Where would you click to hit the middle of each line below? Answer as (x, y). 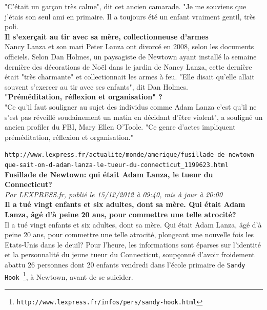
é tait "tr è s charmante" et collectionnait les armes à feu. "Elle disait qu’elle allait (130, 77)
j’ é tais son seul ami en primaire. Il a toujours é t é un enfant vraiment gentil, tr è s (130, 16)
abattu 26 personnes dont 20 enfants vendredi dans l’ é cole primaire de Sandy (125, 264)
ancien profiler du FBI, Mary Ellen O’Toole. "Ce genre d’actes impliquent (120, 127)
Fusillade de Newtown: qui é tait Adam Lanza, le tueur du (109, 174)
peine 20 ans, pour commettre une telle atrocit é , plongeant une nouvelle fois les (129, 234)
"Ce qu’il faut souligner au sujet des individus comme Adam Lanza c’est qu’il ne (131, 106)
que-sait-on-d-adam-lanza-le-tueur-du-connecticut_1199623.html (117, 165)
